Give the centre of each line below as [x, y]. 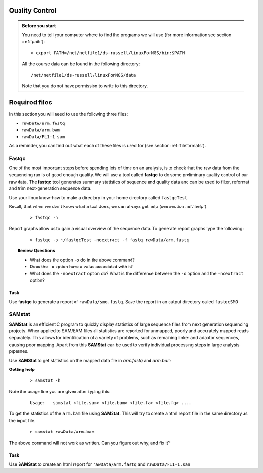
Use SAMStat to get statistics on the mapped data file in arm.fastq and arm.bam [90, 360]
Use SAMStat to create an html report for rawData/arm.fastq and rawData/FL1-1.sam [100, 464]
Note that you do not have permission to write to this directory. [85, 86]
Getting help [22, 369]
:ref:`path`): [34, 41]
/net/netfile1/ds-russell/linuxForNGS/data [84, 75]
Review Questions [37, 251]
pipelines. [19, 351]
